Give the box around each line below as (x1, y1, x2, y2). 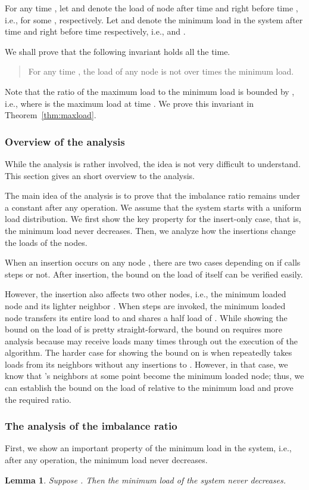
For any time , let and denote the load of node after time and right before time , (5, 2, 298, 14)
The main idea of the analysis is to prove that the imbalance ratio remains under (5, 189, 300, 202)
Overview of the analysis (5, 134, 125, 149)
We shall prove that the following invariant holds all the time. (5, 45, 230, 57)
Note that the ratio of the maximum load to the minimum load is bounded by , (5, 85, 295, 97)
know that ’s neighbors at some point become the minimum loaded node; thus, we (5, 369, 304, 382)
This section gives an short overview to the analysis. (5, 169, 195, 181)
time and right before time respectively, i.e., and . (5, 25, 186, 38)
